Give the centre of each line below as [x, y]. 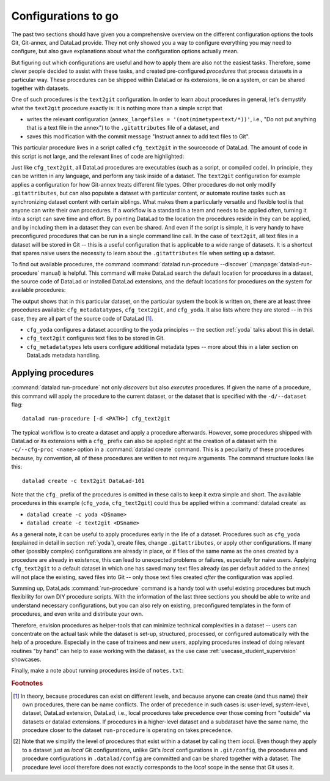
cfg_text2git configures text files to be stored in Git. [96, 338]
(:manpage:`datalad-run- [281, 264]
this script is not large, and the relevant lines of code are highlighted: [98, 156]
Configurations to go [65, 16]
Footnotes [27, 684]
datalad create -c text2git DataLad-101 [83, 481]
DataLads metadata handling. [64, 356]
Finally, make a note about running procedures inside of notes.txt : [97, 671]
